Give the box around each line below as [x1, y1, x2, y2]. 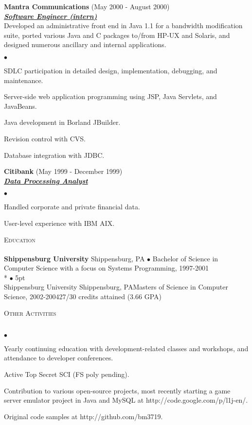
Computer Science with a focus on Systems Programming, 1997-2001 [4, 263, 209, 273]
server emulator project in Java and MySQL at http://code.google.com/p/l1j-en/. [4, 395, 248, 405]
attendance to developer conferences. [4, 353, 113, 363]
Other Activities [4, 307, 56, 318]
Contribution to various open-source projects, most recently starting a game [4, 385, 231, 395]
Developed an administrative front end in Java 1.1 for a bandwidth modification [4, 20, 243, 31]
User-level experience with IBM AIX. [4, 218, 115, 228]
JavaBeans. [4, 101, 37, 111]
